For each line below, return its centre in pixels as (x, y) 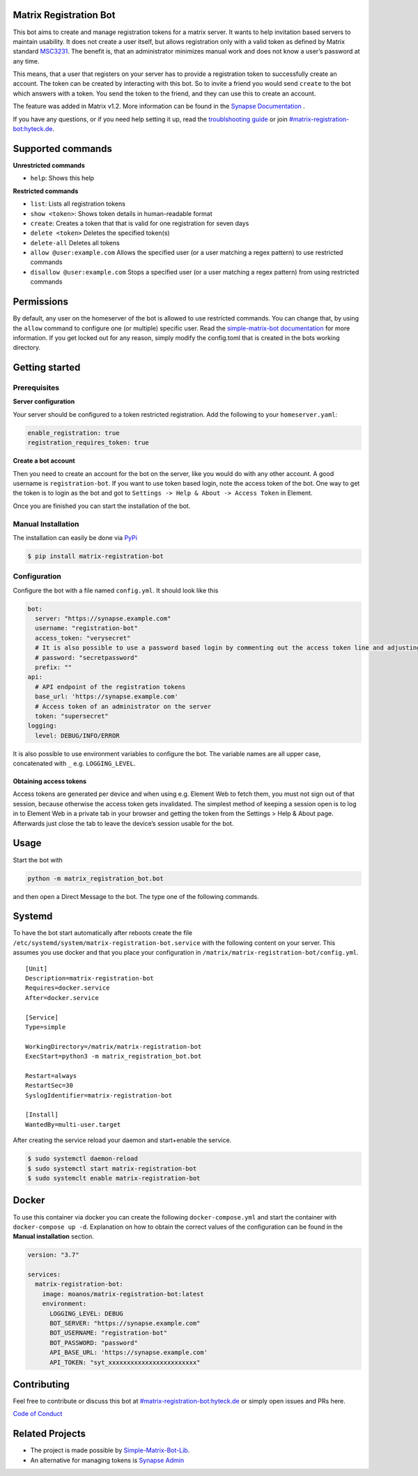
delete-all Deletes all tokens (75, 243)
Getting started (47, 368)
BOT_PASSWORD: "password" (94, 1343)
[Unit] (37, 968)
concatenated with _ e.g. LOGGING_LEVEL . (74, 764)
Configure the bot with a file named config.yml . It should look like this (116, 590)
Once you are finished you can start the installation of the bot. (102, 506)
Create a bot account (44, 461)
